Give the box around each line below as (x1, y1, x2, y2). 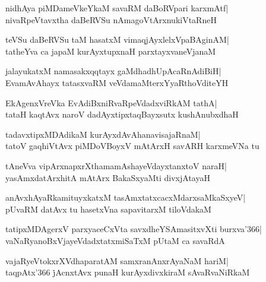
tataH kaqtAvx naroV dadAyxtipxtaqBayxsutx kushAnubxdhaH (5, 108, 239, 121)
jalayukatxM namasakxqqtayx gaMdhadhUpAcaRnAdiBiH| (5, 65, 221, 77)
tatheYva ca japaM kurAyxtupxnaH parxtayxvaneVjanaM (5, 45, 216, 57)
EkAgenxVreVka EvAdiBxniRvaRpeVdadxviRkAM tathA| (5, 96, 217, 109)
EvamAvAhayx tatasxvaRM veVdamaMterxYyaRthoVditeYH (5, 76, 229, 88)
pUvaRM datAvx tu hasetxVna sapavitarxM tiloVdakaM (5, 202, 211, 215)
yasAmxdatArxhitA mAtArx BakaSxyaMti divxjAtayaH (5, 171, 210, 183)
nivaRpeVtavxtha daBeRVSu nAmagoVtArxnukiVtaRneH (5, 13, 217, 26)
